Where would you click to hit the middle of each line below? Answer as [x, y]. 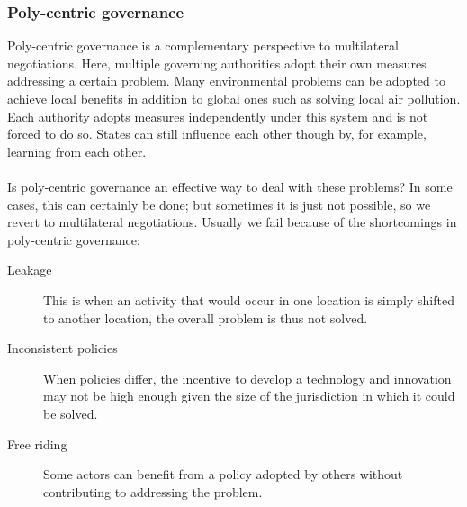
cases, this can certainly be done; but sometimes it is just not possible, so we [219, 204]
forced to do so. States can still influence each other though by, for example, [217, 134]
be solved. [71, 413]
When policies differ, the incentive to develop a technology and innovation [247, 378]
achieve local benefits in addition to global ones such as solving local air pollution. [234, 98]
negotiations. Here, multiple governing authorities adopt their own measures [217, 63]
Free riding [37, 444]
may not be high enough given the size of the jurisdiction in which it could [249, 396]
